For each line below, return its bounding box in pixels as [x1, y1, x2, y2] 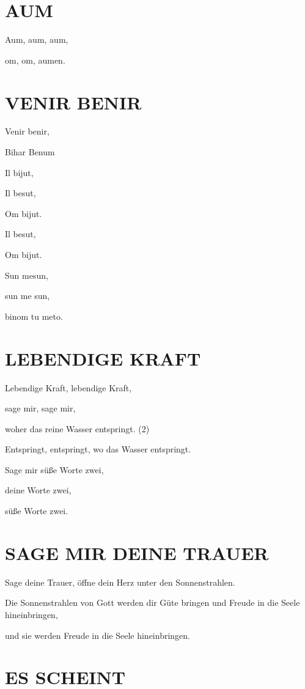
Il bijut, [5, 166, 34, 179]
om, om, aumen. [5, 53, 65, 66]
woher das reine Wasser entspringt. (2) [5, 422, 150, 435]
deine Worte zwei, [5, 484, 72, 496]
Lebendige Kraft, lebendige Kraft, [5, 381, 132, 394]
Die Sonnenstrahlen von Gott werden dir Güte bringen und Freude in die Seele [5, 596, 300, 609]
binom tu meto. [5, 309, 63, 322]
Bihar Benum [5, 146, 55, 158]
